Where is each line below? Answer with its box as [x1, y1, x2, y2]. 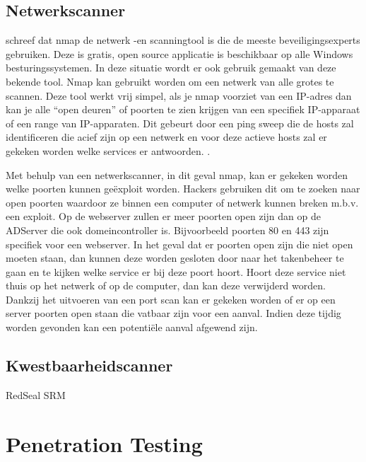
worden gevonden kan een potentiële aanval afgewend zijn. [6, 320, 258, 335]
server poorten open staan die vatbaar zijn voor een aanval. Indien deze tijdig [6, 306, 341, 320]
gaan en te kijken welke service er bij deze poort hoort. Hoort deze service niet [6, 264, 346, 279]
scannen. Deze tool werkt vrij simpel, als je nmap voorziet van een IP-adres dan [6, 88, 352, 103]
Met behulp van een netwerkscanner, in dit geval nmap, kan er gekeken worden [6, 167, 348, 182]
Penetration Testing [6, 429, 203, 458]
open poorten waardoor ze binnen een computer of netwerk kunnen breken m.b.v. [6, 195, 359, 209]
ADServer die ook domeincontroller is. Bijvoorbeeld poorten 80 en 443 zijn [6, 222, 329, 237]
